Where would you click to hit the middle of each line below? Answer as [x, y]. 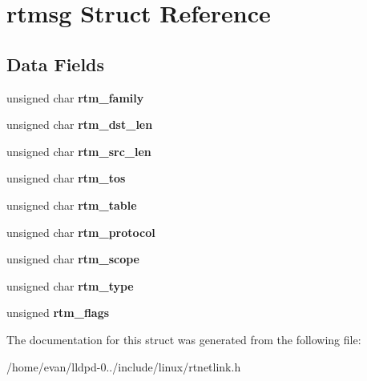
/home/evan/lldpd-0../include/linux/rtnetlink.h [124, 366]
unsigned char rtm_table [72, 205]
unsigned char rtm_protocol [81, 232]
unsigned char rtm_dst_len [80, 124]
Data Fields [56, 64]
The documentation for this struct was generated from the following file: [184, 339]
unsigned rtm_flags [58, 313]
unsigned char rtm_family [75, 97]
